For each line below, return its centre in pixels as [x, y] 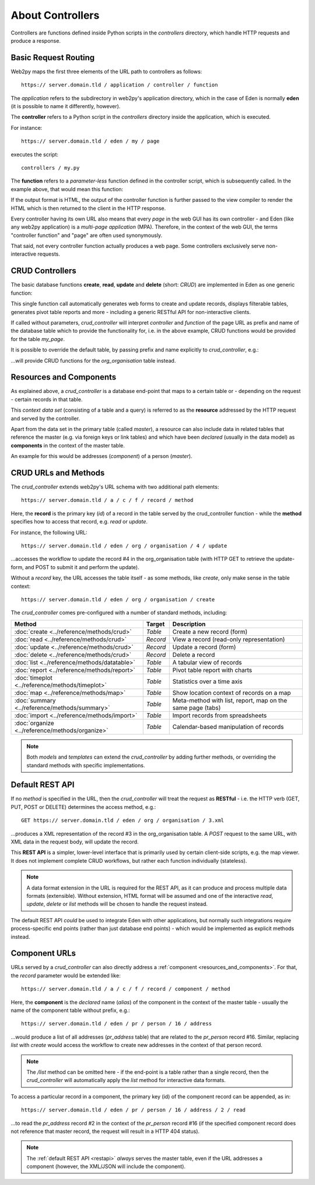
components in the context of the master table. [68, 445]
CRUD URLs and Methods [58, 473]
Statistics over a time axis [207, 681]
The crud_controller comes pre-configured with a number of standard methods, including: [119, 613]
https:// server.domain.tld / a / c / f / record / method [107, 500]
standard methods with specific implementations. [86, 765]
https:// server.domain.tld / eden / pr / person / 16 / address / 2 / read [134, 1110]
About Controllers [55, 15]
